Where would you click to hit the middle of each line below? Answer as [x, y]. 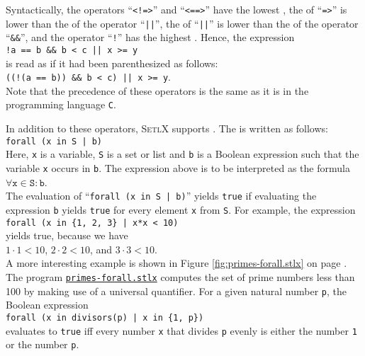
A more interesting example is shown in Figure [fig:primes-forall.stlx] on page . [176, 263]
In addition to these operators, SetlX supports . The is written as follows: [167, 128]
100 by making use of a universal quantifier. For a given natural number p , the [176, 291]
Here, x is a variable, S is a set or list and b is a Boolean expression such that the [182, 154]
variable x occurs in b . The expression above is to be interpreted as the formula [178, 168]
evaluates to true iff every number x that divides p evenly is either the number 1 [181, 330]
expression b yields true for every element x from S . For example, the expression [181, 209]
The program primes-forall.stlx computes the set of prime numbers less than [180, 277]
